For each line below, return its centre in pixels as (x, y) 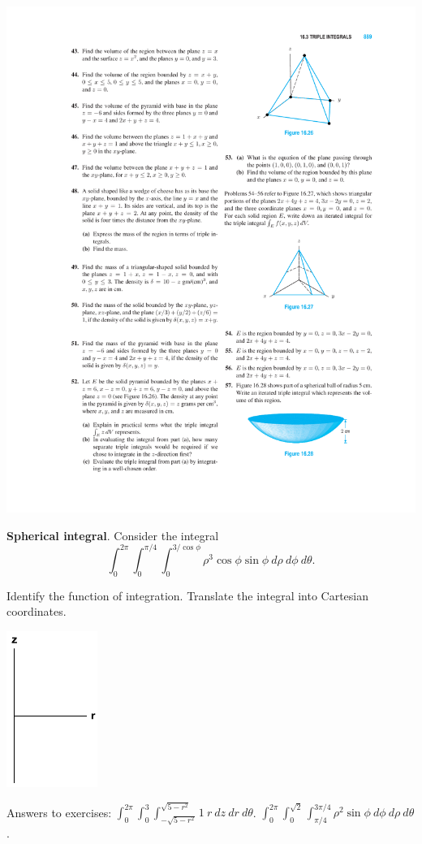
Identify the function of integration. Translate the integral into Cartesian (188, 595)
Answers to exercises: (59, 812)
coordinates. (37, 611)
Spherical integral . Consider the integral (113, 535)
